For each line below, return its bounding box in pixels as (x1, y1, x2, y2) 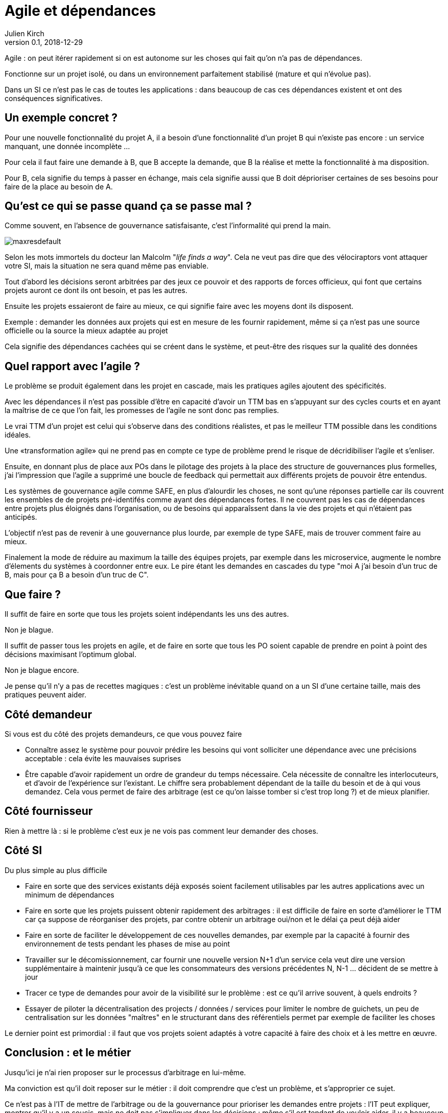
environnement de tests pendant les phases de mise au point (25, 939, 230, 948)
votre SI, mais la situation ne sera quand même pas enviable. (5, 261, 209, 271)
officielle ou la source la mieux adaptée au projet (5, 326, 168, 335)
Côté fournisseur (5, 805, 93, 818)
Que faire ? (5, 588, 61, 601)
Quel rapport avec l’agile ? (5, 359, 140, 373)
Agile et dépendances (5, 2, 156, 19)
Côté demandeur (5, 708, 92, 721)
